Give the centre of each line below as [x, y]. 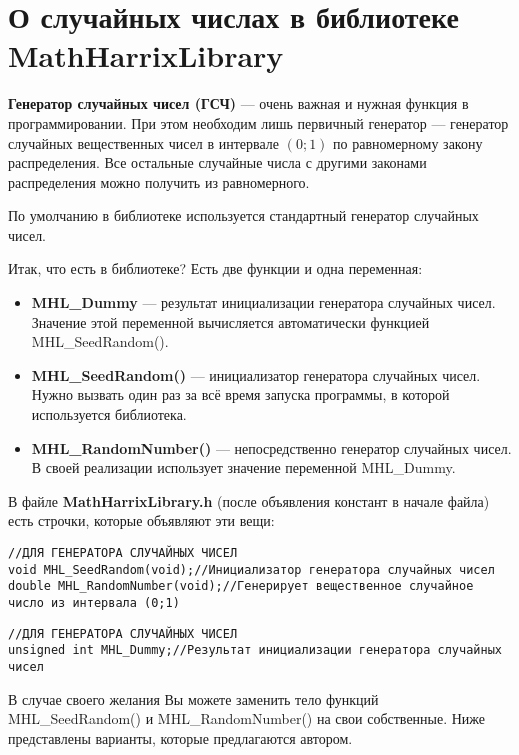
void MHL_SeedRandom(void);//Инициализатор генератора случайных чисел [251, 569]
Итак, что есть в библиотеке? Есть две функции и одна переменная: [215, 268]
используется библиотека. [109, 414]
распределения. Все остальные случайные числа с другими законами [217, 162]
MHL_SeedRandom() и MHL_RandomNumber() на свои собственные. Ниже [247, 718]
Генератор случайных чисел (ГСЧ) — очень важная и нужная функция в [238, 103]
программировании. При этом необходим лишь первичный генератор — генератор [258, 122]
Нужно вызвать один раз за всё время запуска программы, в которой [240, 394]
